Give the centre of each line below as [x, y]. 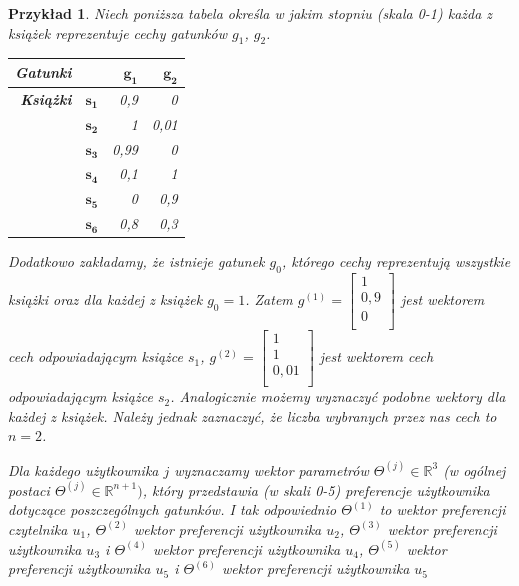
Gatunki [43, 72]
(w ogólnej [474, 469]
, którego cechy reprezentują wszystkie [396, 261]
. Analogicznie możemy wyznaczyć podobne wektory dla [338, 396]
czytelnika [38, 528]
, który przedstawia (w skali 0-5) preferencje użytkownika [316, 489]
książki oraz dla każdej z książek [105, 299]
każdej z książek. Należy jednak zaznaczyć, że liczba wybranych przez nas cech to [252, 415]
